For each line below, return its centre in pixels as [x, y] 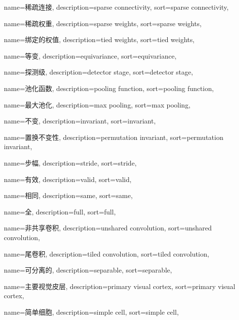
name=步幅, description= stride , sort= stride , [70, 162]
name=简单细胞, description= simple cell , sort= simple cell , [91, 312]
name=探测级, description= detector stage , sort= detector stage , [99, 72]
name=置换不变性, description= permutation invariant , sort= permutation [114, 137]
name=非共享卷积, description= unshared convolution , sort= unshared [108, 228]
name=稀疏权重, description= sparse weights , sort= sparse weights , [103, 23]
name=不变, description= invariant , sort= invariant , [80, 121]
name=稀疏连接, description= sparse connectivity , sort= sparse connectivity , [116, 7]
